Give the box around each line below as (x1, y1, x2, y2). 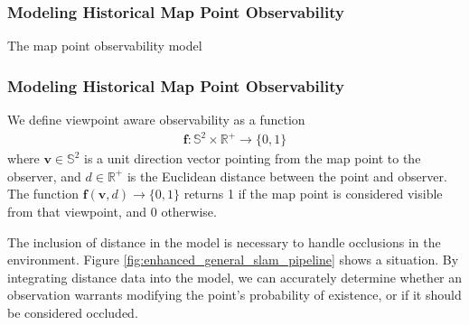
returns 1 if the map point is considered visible (183, 184, 443, 203)
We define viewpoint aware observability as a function (7, 110, 305, 129)
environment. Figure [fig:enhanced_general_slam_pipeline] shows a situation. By (7, 250, 459, 269)
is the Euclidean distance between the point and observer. (127, 166, 447, 185)
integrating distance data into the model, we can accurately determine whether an (7, 267, 463, 286)
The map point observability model (7, 36, 202, 55)
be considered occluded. (7, 302, 138, 321)
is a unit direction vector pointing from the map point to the (83, 149, 421, 168)
